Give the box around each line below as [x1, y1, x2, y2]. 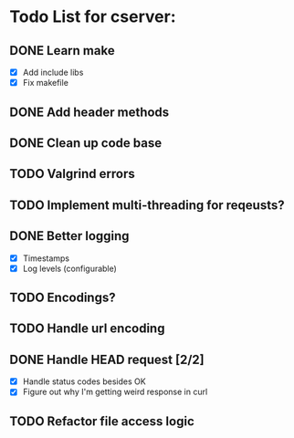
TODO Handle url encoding [9, 321, 165, 337]
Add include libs [22, 67, 84, 78]
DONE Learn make [9, 43, 116, 58]
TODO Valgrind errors [9, 166, 135, 182]
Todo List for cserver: [9, 6, 176, 27]
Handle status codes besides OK [22, 376, 146, 387]
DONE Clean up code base [9, 135, 163, 151]
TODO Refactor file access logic [9, 413, 194, 429]
